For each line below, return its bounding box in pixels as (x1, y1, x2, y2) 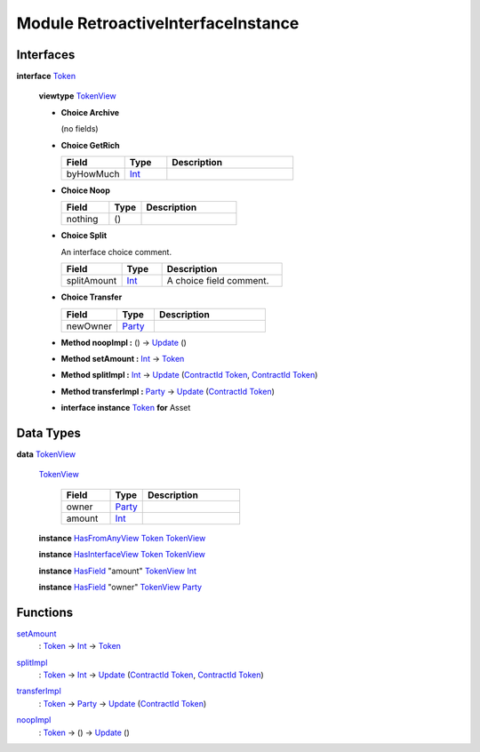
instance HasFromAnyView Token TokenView (38, 532, 206, 543)
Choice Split (60, 230, 108, 241)
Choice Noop (60, 185, 111, 196)
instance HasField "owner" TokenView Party (38, 582, 203, 592)
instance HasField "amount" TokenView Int (38, 565, 197, 576)
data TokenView (16, 449, 76, 460)
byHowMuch (66, 168, 120, 180)
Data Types (16, 425, 82, 440)
